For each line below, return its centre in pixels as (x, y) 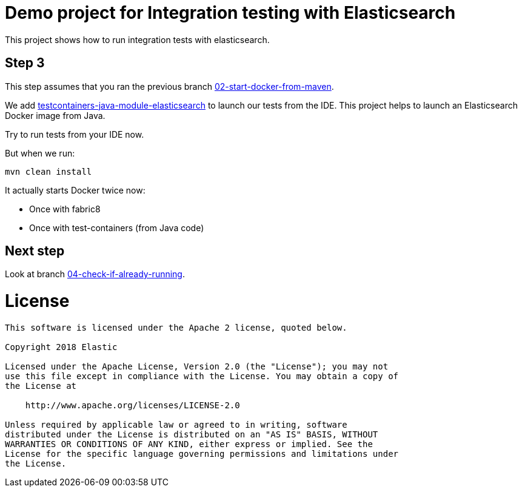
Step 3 (25, 63)
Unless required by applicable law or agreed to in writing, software (176, 424)
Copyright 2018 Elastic (61, 347)
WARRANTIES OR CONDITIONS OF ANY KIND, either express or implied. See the (189, 444)
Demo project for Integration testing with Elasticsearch (230, 13)
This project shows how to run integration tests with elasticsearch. (137, 39)
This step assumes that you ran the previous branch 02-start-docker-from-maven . (169, 86)
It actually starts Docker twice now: (75, 190)
